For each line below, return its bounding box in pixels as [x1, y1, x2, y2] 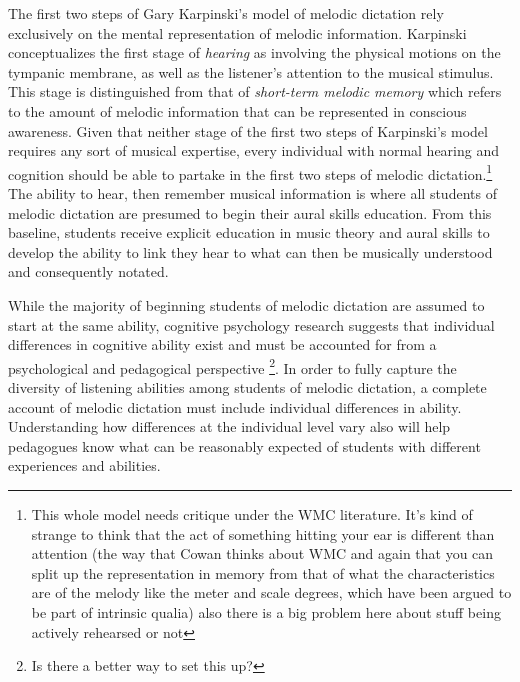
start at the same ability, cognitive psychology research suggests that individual [8, 314, 495, 335]
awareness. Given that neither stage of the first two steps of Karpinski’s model [8, 120, 488, 141]
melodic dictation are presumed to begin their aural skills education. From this [8, 202, 492, 223]
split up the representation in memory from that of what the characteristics [31, 562, 495, 583]
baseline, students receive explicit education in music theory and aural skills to [8, 222, 490, 243]
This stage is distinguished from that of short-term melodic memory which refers [8, 81, 502, 102]
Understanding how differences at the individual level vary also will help [8, 416, 451, 437]
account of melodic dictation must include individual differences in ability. [8, 396, 462, 417]
